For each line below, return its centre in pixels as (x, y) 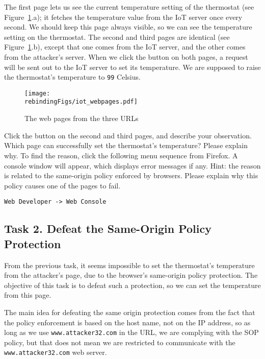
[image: (37, 93)
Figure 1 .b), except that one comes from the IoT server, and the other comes (125, 47)
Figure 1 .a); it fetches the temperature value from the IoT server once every (123, 17)
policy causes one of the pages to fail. (62, 185)
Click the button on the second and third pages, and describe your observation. (128, 135)
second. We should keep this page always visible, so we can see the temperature (128, 27)
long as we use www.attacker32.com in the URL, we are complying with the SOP (131, 332)
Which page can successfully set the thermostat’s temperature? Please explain (126, 145)
